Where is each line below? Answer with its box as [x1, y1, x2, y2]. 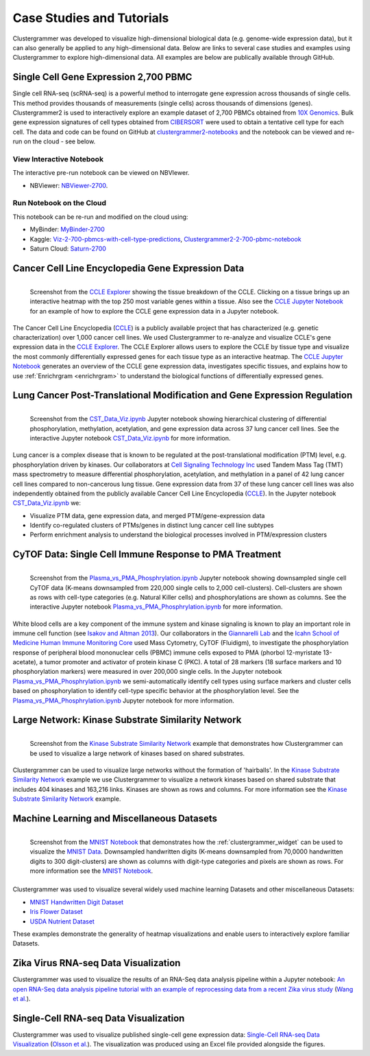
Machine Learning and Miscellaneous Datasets [12, 812, 218, 824]
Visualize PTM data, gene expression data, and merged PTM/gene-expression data [29, 511, 265, 519]
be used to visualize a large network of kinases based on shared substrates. [29, 749, 245, 758]
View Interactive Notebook [12, 154, 104, 164]
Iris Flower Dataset [29, 908, 83, 916]
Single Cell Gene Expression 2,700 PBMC [12, 71, 193, 83]
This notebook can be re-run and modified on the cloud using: [12, 213, 188, 221]
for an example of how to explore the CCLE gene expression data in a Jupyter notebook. [29, 307, 280, 315]
